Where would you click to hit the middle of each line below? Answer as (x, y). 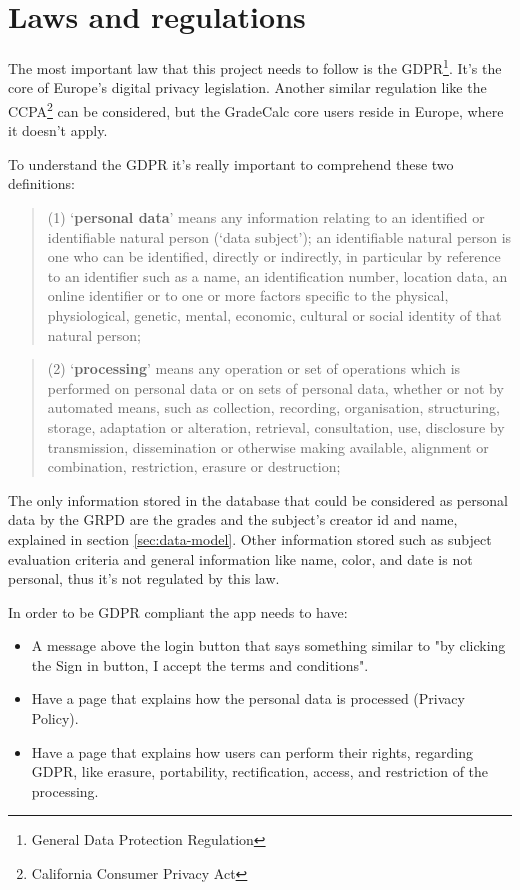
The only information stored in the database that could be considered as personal (258, 499)
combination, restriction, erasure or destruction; (194, 466)
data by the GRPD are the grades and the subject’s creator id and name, (233, 519)
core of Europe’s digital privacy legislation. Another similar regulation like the (247, 87)
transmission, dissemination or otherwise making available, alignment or (268, 446)
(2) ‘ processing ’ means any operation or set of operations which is (254, 368)
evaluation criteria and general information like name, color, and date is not (240, 558)
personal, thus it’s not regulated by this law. (144, 578)
